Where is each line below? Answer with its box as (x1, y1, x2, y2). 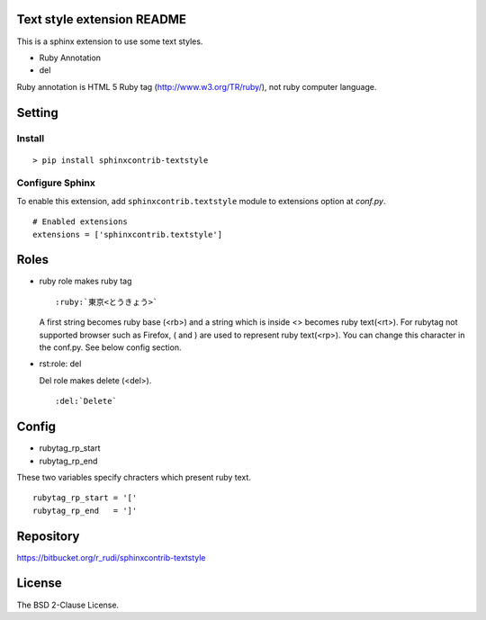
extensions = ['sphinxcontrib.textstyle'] (32, 229, 223, 239)
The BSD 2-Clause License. (16, 599, 120, 610)
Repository (16, 528, 80, 544)
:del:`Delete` (55, 396, 117, 407)
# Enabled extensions (32, 217, 128, 227)
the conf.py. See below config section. (39, 342, 182, 353)
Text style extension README (16, 12, 187, 27)
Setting (16, 104, 58, 121)
